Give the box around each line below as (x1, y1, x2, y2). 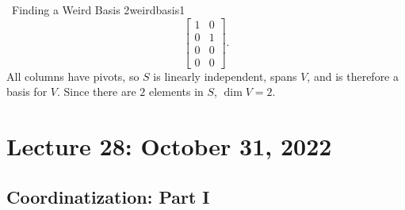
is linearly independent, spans (153, 67, 297, 84)
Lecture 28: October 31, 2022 (6, 130, 332, 162)
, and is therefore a (307, 67, 399, 84)
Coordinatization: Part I (6, 184, 210, 208)
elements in (148, 83, 204, 100)
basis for (6, 83, 48, 100)
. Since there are (56, 83, 136, 100)
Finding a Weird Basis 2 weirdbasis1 (11, 2, 185, 17)
